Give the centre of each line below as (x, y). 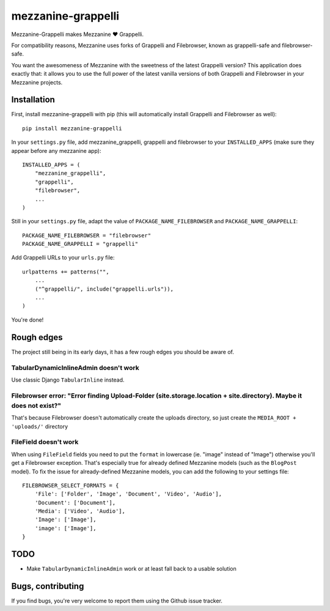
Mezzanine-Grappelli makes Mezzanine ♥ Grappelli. (77, 34)
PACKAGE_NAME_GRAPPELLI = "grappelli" (80, 244)
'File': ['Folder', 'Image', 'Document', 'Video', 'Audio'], (128, 494)
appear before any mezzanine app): (56, 150)
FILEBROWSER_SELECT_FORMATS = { (71, 485)
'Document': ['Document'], (75, 502)
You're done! (28, 320)
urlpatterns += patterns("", (66, 272)
